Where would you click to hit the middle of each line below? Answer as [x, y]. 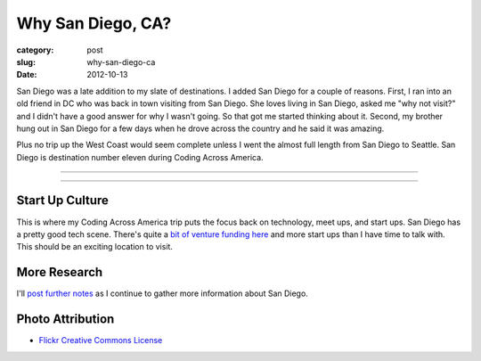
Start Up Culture [62, 201]
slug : [26, 62]
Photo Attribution [65, 320]
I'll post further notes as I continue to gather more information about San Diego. [163, 293]
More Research [60, 272]
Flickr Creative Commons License [101, 340]
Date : [27, 75]
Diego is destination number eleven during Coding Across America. [140, 157]
